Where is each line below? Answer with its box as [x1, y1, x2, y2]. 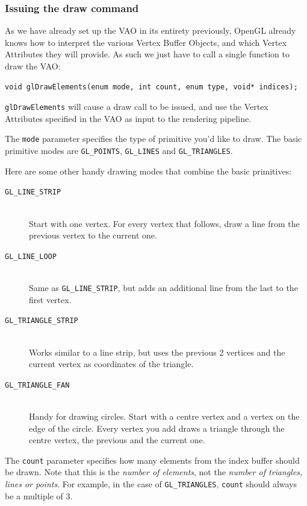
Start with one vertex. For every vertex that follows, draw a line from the [29, 217, 300, 229]
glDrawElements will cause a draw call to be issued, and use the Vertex [5, 100, 268, 113]
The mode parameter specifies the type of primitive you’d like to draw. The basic [5, 132, 302, 145]
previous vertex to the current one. [29, 229, 157, 242]
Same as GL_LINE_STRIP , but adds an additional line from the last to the [29, 281, 298, 294]
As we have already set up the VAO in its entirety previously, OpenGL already [5, 24, 296, 37]
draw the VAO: [5, 60, 61, 72]
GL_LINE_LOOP [5, 252, 57, 261]
